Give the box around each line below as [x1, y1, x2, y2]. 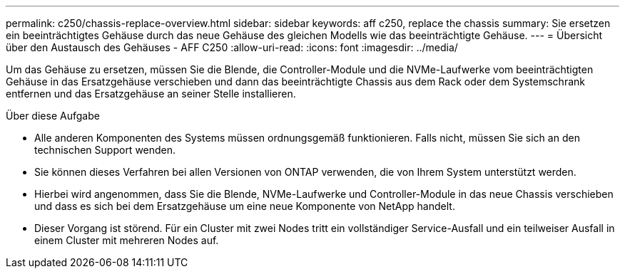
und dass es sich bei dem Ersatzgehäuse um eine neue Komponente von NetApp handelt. [34, 200, 455, 212]
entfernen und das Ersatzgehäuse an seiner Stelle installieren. [6, 88, 296, 100]
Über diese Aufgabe [6, 110, 100, 122]
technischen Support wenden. [34, 144, 176, 156]
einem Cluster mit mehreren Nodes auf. [34, 234, 219, 246]
